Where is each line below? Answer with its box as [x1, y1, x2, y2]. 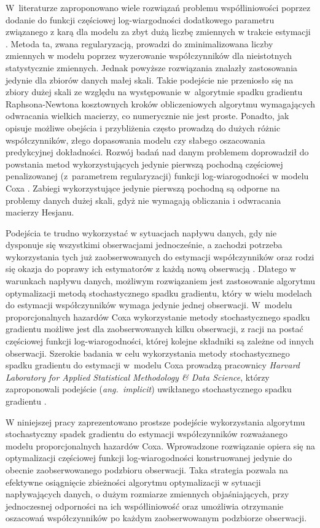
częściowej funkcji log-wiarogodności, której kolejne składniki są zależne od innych [6, 335, 314, 347]
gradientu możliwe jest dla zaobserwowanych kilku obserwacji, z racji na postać [6, 322, 303, 335]
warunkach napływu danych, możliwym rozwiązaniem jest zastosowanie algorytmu [6, 274, 315, 287]
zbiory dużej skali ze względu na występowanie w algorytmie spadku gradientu [6, 85, 303, 98]
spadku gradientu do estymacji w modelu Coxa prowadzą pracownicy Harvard [6, 359, 300, 371]
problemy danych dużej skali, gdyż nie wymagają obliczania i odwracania [6, 193, 281, 206]
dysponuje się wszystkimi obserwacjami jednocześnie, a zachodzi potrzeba [6, 238, 283, 251]
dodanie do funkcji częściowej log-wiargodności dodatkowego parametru [6, 13, 275, 26]
